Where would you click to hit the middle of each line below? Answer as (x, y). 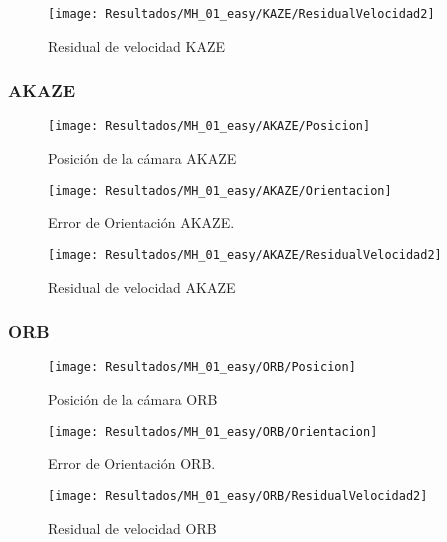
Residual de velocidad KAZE (137, 45)
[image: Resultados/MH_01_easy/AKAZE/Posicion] (209, 126)
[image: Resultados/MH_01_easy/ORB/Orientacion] (213, 431)
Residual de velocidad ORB (132, 527)
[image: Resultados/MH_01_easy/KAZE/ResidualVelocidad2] (241, 14)
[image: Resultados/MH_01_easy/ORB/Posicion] (202, 367)
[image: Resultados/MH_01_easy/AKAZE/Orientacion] (220, 190)
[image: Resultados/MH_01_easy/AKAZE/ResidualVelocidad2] (245, 254)
